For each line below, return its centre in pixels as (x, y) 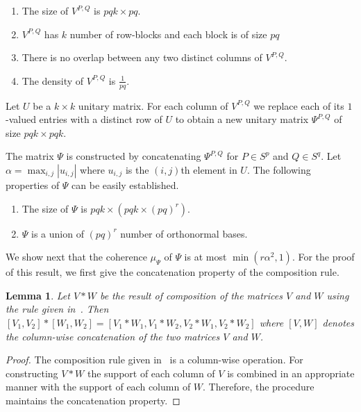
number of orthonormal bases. (184, 233)
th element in (209, 169)
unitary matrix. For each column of (153, 105)
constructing (32, 373)
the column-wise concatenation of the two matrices (113, 336)
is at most (205, 257)
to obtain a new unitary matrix (242, 119)
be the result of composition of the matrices (191, 295)
